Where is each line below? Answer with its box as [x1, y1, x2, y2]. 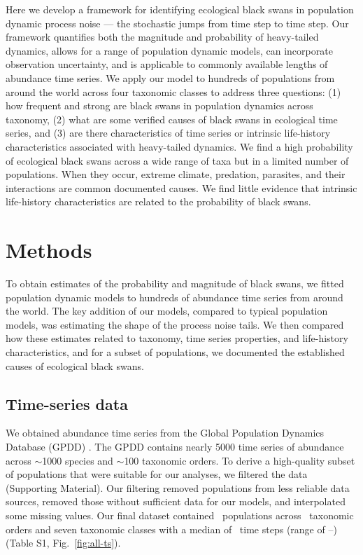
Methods [6, 235, 92, 264]
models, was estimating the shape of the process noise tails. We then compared [6, 317, 344, 331]
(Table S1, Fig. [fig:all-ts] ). [6, 535, 121, 550]
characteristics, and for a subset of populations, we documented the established [6, 345, 345, 359]
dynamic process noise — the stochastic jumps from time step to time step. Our [6, 15, 349, 30]
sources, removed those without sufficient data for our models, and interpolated [6, 494, 346, 509]
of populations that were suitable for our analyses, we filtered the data [6, 467, 308, 481]
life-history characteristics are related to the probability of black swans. [6, 194, 311, 209]
